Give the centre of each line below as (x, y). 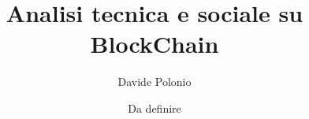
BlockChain (154, 44)
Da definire (154, 108)
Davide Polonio (154, 82)
